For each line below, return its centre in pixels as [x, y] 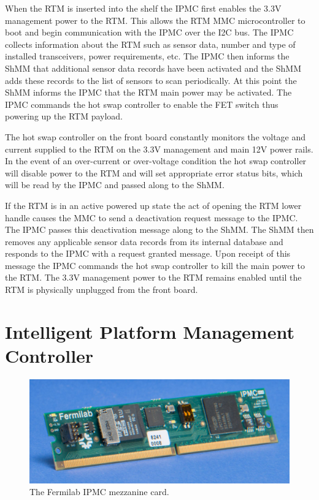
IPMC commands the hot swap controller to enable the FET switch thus [142, 104]
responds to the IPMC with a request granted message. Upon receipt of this [148, 253]
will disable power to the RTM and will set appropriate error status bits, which [154, 172]
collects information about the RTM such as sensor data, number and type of [150, 44]
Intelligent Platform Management [150, 331]
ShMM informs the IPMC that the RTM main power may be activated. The [148, 92]
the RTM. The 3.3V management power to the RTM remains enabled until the [153, 277]
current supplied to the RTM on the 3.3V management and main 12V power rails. [159, 149]
